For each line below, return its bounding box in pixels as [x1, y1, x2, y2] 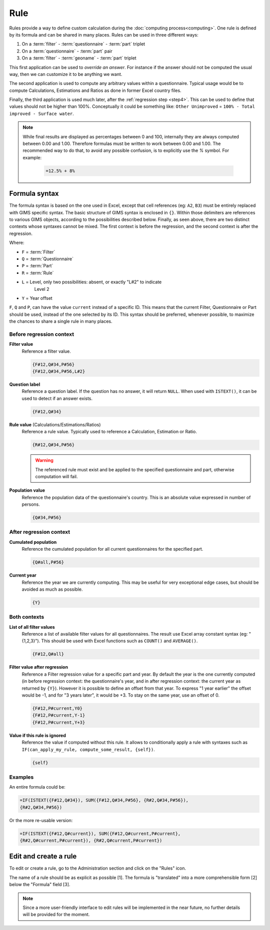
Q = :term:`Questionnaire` [21, 256, 73, 262]
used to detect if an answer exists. [21, 395, 92, 401]
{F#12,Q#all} [32, 651, 64, 657]
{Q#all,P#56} [32, 560, 64, 565]
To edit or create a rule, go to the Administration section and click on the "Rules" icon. [9, 865, 186, 872]
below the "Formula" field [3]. [9, 882, 70, 888]
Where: [9, 240, 24, 246]
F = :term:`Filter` [21, 249, 55, 255]
